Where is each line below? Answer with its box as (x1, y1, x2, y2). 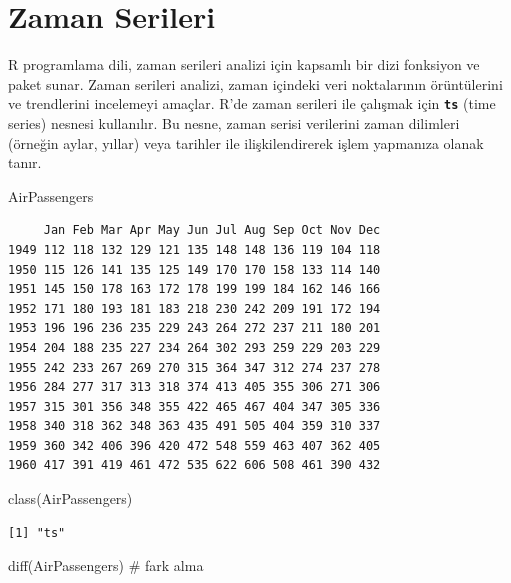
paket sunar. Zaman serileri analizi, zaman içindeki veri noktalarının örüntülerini (8, 73, 503, 94)
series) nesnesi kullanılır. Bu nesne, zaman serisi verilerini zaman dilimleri (8, 112, 460, 133)
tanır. (8, 152, 42, 173)
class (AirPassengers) (8, 488, 133, 509)
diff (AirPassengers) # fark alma (8, 555, 204, 576)
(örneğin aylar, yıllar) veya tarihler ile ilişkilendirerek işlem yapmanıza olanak (8, 132, 484, 153)
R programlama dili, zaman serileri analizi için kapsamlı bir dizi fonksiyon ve (8, 54, 480, 75)
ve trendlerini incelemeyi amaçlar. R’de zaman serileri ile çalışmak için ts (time (8, 93, 496, 114)
